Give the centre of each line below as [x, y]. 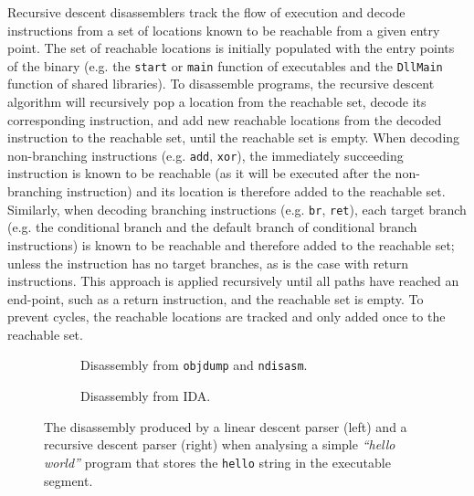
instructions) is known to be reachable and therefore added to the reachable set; [231, 244]
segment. [68, 480]
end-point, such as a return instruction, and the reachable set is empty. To [216, 298]
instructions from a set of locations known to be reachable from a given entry [224, 30]
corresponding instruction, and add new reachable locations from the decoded [225, 119]
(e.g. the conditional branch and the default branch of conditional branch [212, 227]
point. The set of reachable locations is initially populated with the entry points [231, 48]
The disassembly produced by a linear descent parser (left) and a [226, 426]
